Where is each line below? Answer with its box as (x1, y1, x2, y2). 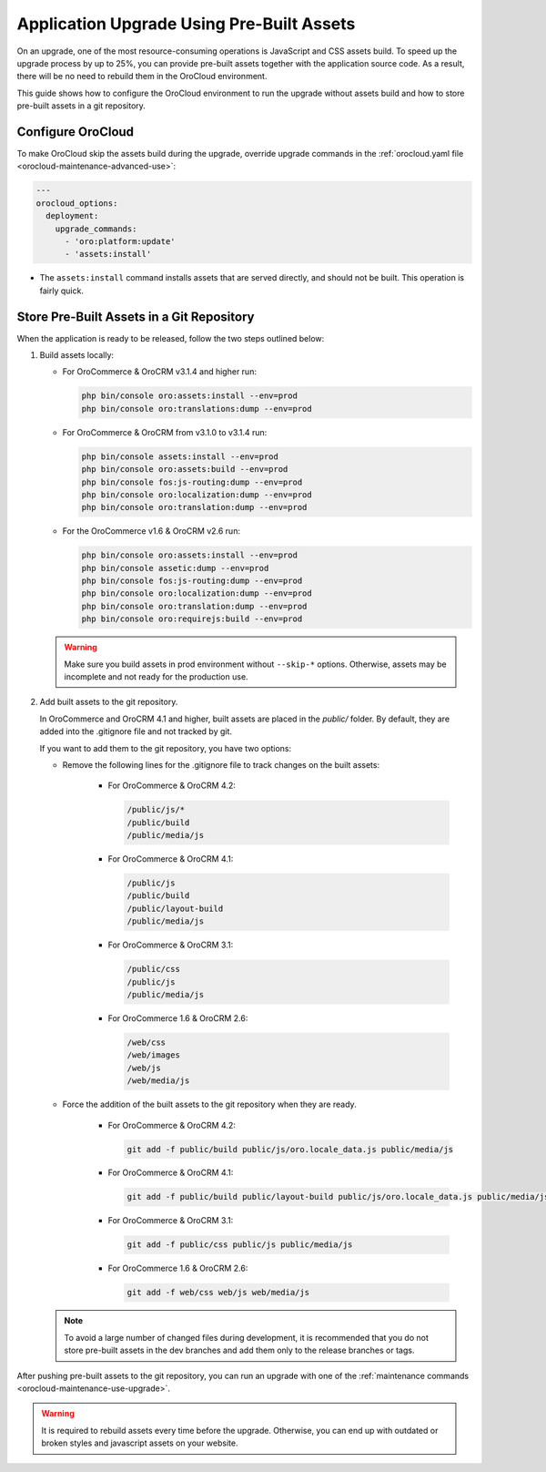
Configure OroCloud (16, 124, 135, 139)
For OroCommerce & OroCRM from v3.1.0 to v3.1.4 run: (62, 426, 268, 437)
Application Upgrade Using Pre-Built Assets (16, 14, 356, 34)
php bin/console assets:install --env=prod (81, 451, 279, 462)
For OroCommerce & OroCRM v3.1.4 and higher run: (62, 366, 257, 377)
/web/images (126, 1050, 181, 1060)
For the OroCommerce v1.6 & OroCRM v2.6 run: (62, 526, 241, 537)
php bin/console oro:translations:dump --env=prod (81, 404, 313, 414)
